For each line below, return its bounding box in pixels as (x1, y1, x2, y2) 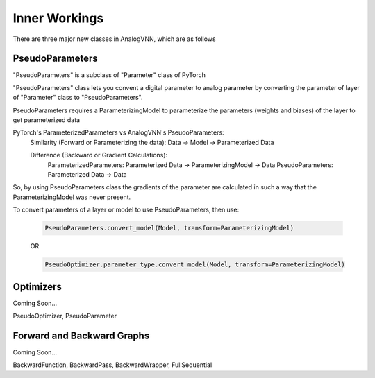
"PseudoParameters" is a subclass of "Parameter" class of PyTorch (12, 71, 206, 79)
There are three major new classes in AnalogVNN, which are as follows (12, 35, 216, 43)
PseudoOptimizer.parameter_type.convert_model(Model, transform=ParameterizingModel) (44, 261, 345, 268)
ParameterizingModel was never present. (12, 193, 131, 201)
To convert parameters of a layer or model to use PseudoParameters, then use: (12, 205, 240, 214)
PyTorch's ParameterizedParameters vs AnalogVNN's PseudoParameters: (12, 128, 225, 137)
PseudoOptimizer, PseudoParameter (12, 311, 117, 320)
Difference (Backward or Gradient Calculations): (30, 151, 168, 160)
